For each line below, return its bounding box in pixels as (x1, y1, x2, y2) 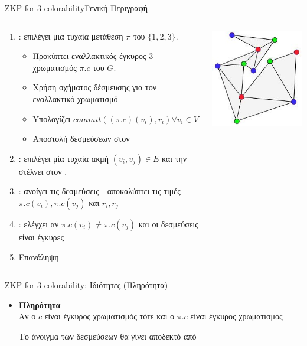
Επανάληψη (18, 250, 59, 263)
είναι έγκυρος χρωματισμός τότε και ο (44, 310, 175, 322)
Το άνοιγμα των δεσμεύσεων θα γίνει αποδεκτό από (18, 329, 197, 342)
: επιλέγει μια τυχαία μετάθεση (18, 30, 123, 42)
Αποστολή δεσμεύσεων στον (32, 132, 130, 145)
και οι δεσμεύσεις (138, 217, 198, 230)
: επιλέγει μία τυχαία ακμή (18, 152, 109, 164)
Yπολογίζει (32, 112, 71, 125)
